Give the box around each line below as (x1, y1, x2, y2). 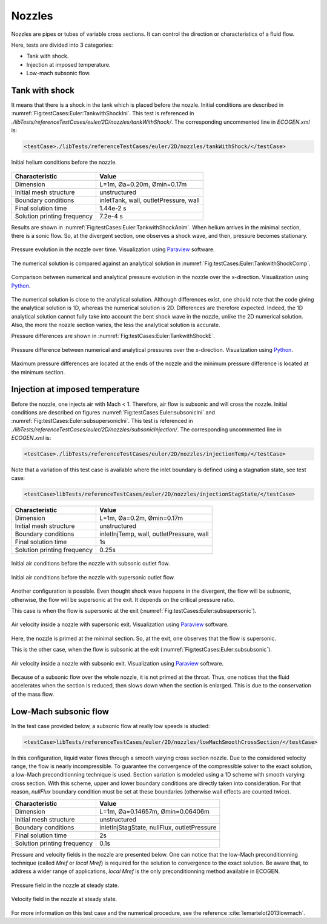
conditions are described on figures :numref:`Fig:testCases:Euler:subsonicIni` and (11, 408, 215, 416)
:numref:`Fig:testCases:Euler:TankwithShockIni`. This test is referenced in (11, 110, 194, 117)
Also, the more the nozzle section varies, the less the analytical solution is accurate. (11, 322, 220, 329)
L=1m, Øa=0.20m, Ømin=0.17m (99, 180, 187, 188)
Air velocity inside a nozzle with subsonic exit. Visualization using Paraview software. (11, 659, 224, 667)
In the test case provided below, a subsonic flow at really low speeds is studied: (11, 722, 210, 729)
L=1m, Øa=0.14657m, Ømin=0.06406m (99, 807, 210, 815)
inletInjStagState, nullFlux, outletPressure (99, 823, 217, 831)
